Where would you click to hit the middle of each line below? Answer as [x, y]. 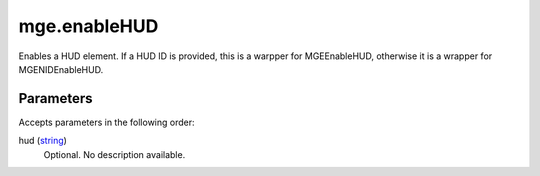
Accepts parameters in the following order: [106, 122]
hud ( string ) [42, 141]
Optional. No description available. [114, 154]
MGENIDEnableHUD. [61, 69]
